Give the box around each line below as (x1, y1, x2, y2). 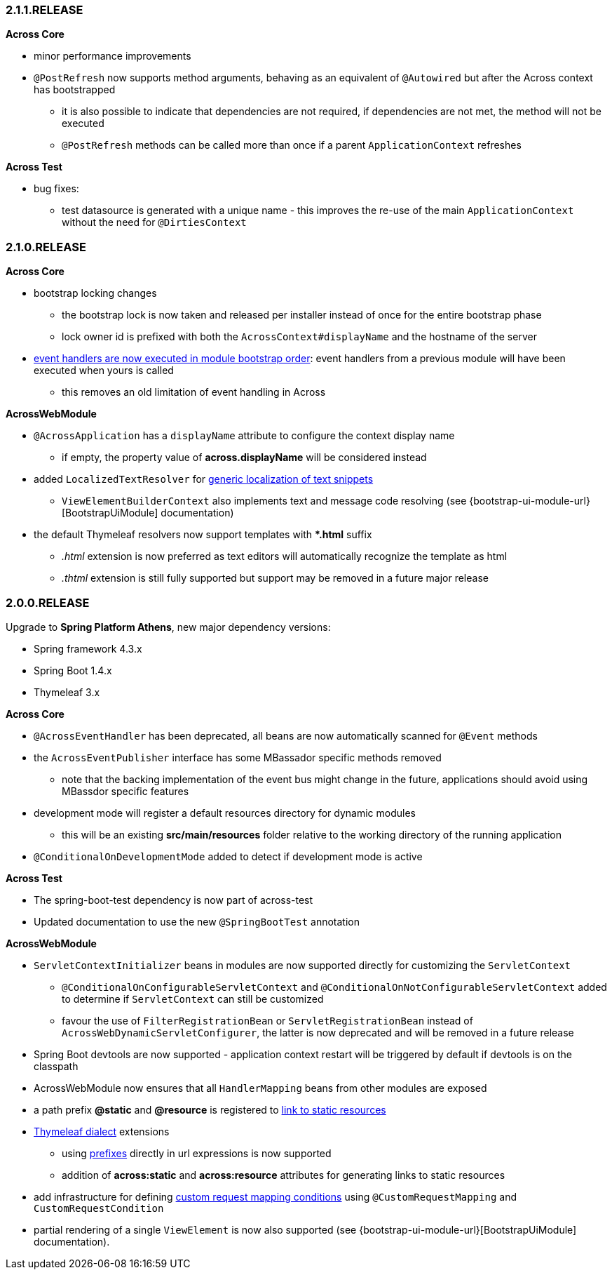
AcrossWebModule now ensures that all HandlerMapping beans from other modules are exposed (34, 1081, 487, 1094)
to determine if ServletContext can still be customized (62, 992, 324, 1005)
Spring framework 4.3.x (34, 642, 142, 655)
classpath (34, 1060, 79, 1072)
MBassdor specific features (62, 785, 189, 797)
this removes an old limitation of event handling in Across (62, 386, 326, 399)
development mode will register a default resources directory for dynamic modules (34, 806, 416, 819)
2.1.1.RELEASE (6, 3, 83, 17)
